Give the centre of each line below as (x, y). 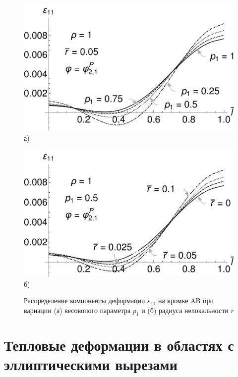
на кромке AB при (186, 300)
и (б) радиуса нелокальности (185, 310)
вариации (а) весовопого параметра (77, 310)
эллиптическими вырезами (91, 364)
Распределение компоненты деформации (85, 300)
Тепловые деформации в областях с (119, 345)
